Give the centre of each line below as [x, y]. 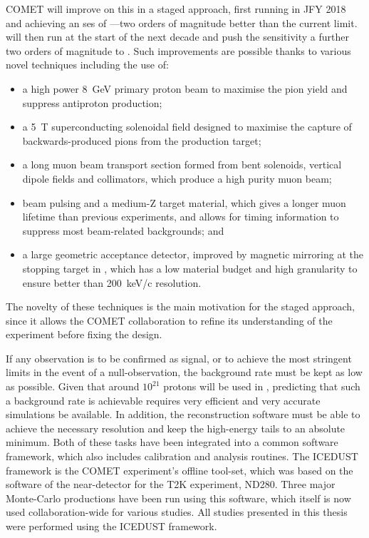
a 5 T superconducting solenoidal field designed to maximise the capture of [187, 127]
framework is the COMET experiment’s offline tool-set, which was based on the [180, 470]
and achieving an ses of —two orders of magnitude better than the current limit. [182, 22]
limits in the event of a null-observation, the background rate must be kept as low [184, 372]
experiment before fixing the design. [84, 334]
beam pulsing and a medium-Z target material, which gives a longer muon [184, 202]
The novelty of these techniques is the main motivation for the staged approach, [180, 306]
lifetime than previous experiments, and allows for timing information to [181, 217]
